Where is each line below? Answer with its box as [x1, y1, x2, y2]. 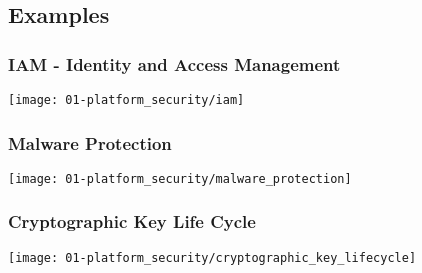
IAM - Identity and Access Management [8, 51, 341, 76]
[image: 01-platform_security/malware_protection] [8, 171, 352, 186]
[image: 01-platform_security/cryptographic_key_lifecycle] [8, 250, 417, 265]
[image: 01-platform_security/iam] [8, 93, 245, 107]
